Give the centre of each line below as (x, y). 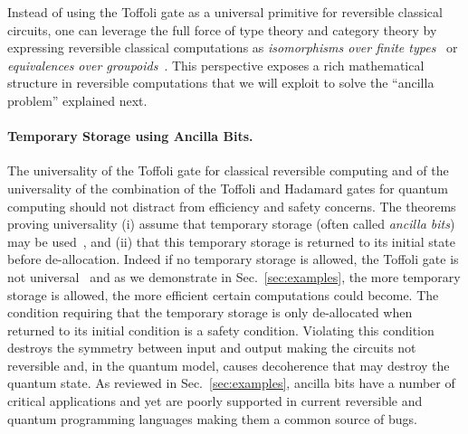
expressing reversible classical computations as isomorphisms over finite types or (233, 47)
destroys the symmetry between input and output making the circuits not (212, 348)
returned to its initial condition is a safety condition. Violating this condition (221, 330)
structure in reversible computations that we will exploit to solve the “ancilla (221, 83)
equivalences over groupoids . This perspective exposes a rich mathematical (216, 65)
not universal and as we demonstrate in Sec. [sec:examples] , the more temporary (234, 276)
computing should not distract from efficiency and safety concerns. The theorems (232, 206)
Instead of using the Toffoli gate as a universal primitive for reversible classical (225, 12)
